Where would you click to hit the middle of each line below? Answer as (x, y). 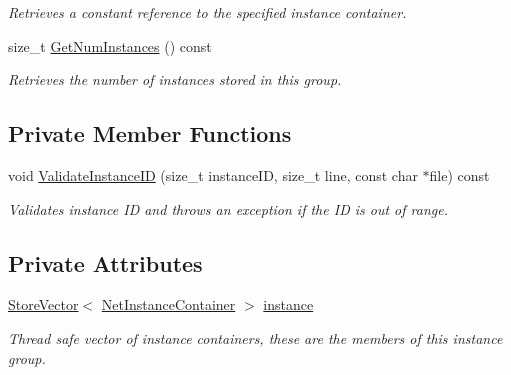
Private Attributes (105, 262)
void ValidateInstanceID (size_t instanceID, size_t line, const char (213, 174)
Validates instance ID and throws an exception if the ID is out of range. (228, 208)
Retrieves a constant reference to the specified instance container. (207, 12)
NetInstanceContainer (168, 304)
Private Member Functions (150, 133)
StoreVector (43, 304)
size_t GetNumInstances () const (110, 45)
